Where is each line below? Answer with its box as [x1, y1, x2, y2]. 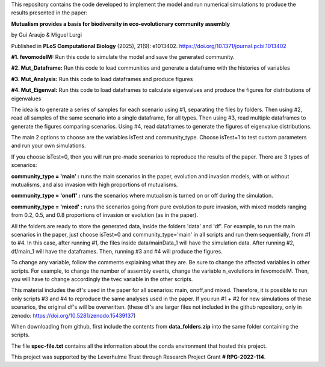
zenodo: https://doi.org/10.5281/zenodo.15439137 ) [11, 312, 136, 319]
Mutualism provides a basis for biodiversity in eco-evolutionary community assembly [11, 20, 231, 27]
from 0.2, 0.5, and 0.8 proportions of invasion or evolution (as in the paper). [11, 211, 199, 219]
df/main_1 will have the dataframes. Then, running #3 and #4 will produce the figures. [11, 247, 223, 255]
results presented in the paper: [11, 9, 88, 16]
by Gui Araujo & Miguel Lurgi [11, 31, 82, 38]
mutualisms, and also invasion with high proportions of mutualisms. [11, 181, 178, 189]
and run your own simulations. [11, 142, 87, 150]
